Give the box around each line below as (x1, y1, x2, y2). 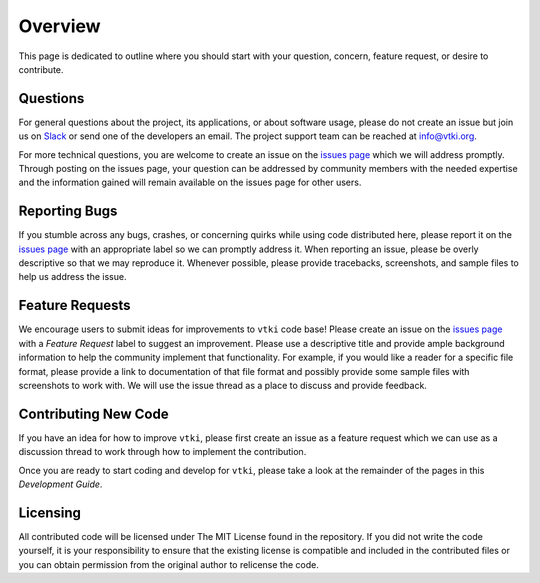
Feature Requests (18, 297, 131, 314)
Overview (18, 15, 101, 37)
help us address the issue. (18, 271, 127, 283)
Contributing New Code (18, 405, 169, 422)
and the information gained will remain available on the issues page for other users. (18, 176, 362, 189)
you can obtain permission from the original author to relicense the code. (18, 558, 319, 570)
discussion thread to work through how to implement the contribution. (18, 446, 307, 458)
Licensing (18, 504, 82, 521)
